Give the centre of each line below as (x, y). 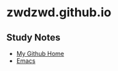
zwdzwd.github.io (59, 13)
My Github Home (40, 53)
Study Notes (33, 38)
